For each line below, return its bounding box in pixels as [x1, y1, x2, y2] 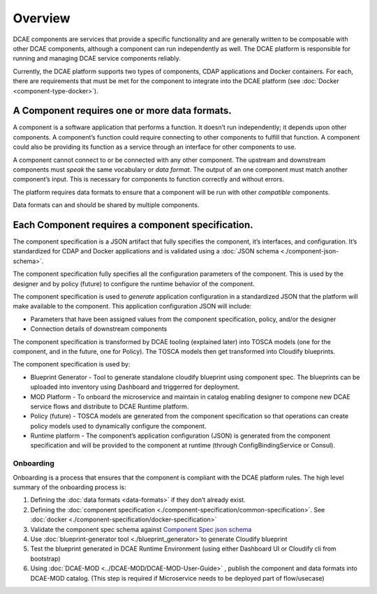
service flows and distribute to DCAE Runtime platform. [30, 402, 189, 410]
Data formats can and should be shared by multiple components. [13, 201, 200, 209]
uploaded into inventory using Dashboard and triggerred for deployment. [30, 383, 240, 391]
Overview [13, 10, 71, 26]
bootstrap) [30, 554, 61, 563]
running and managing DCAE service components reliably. [13, 54, 181, 63]
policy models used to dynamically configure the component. [30, 422, 207, 430]
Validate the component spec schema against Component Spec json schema [30, 525, 252, 533]
